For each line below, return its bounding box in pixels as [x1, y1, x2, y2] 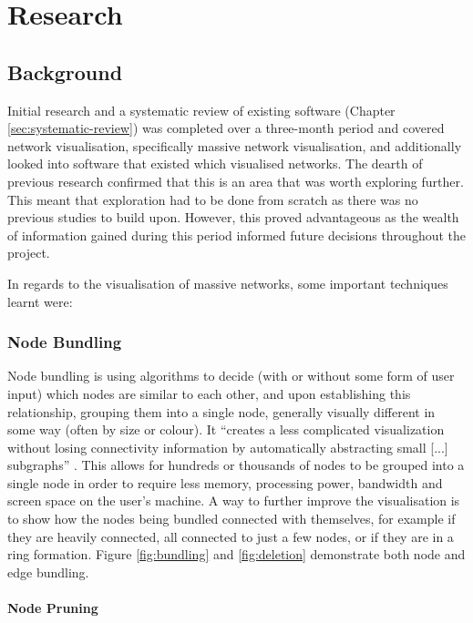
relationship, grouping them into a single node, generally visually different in [7, 402, 436, 421]
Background [7, 57, 123, 86]
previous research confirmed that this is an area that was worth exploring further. [7, 171, 464, 190]
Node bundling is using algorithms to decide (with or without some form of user [7, 366, 455, 385]
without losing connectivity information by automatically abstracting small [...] [7, 437, 448, 456]
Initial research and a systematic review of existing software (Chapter [7, 100, 396, 119]
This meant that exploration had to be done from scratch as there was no [7, 189, 418, 209]
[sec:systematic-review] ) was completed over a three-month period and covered [7, 118, 445, 138]
